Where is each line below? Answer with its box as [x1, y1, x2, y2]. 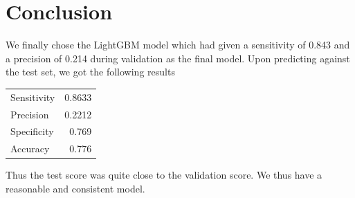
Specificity [10, 124, 54, 138]
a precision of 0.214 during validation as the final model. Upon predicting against [6, 51, 350, 65]
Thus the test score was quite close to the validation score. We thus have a [6, 168, 322, 182]
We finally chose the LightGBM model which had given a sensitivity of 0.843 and [6, 37, 350, 52]
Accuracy [10, 141, 50, 156]
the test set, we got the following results [6, 64, 175, 79]
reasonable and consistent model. [6, 181, 145, 195]
